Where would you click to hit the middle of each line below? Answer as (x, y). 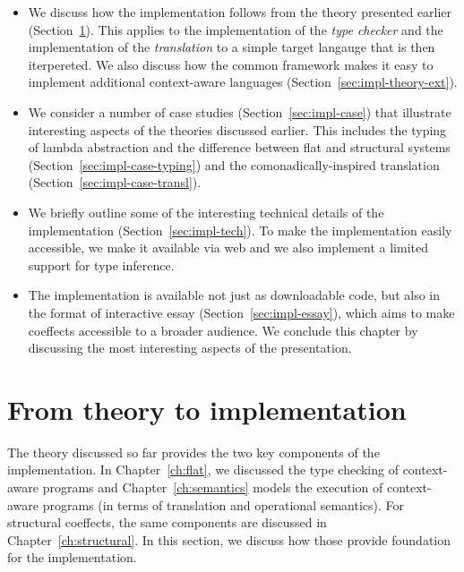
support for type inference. (101, 265)
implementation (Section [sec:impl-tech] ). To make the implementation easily (240, 230)
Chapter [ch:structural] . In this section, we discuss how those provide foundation (229, 539)
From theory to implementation (207, 409)
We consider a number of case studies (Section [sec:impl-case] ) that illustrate (240, 111)
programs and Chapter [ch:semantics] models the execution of (213, 487)
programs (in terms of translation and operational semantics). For (223, 504)
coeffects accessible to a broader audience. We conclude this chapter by (223, 330)
